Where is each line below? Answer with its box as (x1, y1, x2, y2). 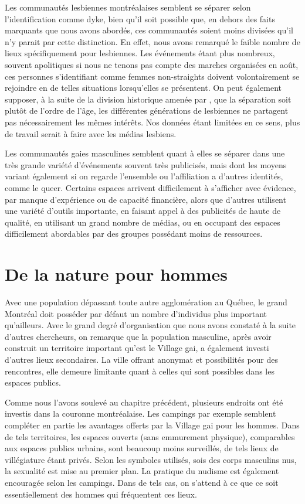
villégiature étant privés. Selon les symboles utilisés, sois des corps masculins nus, (5, 453, 297, 465)
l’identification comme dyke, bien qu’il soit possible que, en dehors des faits (5, 12, 275, 25)
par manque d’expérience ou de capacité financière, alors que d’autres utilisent (5, 193, 286, 205)
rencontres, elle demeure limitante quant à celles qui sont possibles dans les (5, 365, 274, 377)
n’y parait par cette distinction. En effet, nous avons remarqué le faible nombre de (5, 35, 300, 47)
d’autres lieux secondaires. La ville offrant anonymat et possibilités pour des (5, 353, 279, 365)
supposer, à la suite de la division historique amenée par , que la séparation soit (5, 93, 292, 105)
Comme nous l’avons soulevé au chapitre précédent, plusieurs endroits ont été (5, 396, 283, 408)
